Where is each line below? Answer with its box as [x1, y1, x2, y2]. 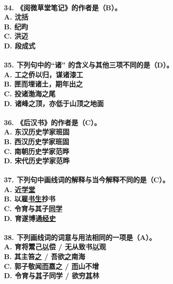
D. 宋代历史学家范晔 [4, 155, 70, 166]
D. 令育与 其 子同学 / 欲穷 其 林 [4, 270, 99, 281]
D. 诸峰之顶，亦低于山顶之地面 [4, 98, 104, 108]
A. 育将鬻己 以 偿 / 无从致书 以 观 [4, 241, 106, 252]
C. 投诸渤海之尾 [4, 88, 56, 98]
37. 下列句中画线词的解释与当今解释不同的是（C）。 [4, 175, 170, 185]
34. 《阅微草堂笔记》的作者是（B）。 [4, 2, 122, 12]
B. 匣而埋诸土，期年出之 [4, 79, 83, 89]
